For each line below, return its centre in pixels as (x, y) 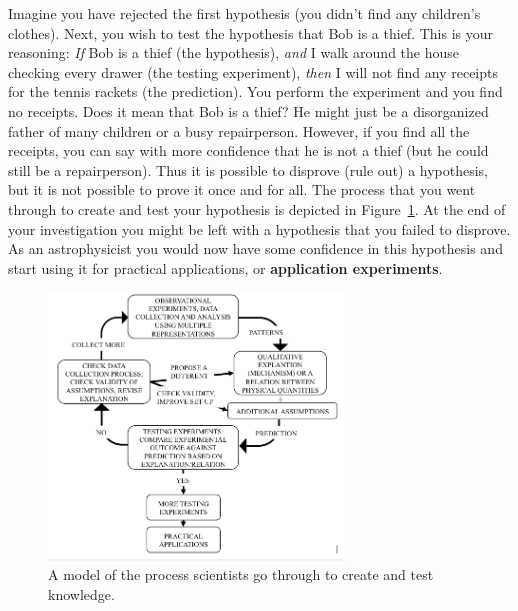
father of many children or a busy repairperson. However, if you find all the (239, 130)
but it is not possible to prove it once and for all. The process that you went (242, 189)
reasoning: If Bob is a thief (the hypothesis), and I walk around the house (233, 52)
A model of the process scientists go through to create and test (241, 574)
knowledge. (81, 593)
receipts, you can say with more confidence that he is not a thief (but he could (248, 150)
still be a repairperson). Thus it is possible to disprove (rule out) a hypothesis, (248, 169)
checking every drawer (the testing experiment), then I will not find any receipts (253, 71)
